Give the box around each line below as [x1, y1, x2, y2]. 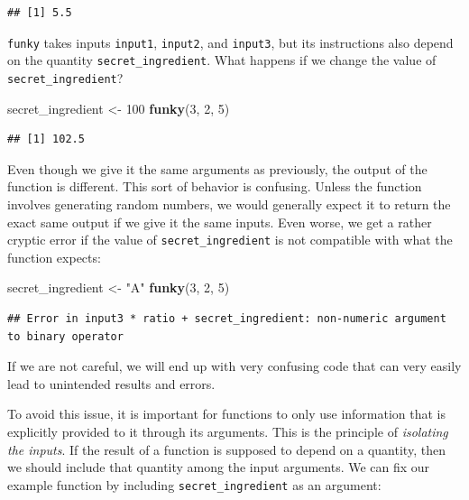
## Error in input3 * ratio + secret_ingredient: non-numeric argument [7, 311, 446, 325]
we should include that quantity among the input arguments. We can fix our [7, 458, 430, 477]
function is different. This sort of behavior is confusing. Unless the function [7, 177, 422, 196]
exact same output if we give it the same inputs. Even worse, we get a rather [7, 212, 432, 231]
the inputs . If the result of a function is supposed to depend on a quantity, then [7, 440, 446, 458]
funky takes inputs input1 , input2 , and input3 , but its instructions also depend [7, 32, 454, 51]
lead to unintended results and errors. [7, 374, 216, 393]
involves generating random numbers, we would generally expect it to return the [7, 194, 451, 213]
